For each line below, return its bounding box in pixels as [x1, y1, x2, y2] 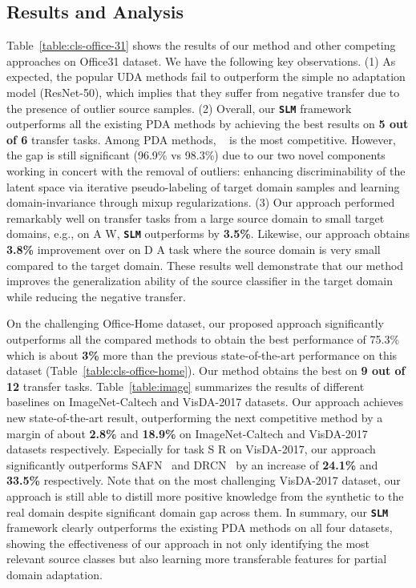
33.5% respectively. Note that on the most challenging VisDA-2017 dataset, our [6, 472, 401, 489]
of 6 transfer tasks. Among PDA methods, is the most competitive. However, [6, 131, 396, 147]
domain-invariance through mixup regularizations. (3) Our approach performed [6, 194, 395, 211]
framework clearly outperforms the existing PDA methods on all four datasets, [6, 519, 393, 536]
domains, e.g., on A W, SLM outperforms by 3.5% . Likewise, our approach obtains [6, 225, 410, 242]
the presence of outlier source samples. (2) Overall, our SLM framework [6, 99, 352, 116]
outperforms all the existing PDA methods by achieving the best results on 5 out [6, 115, 409, 132]
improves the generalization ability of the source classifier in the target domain [6, 272, 393, 289]
